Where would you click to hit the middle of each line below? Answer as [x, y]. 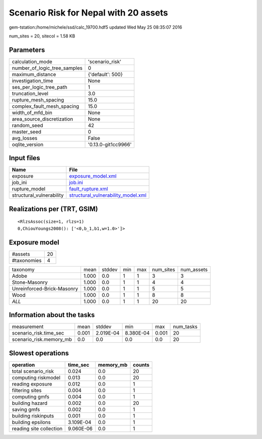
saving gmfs [26, 409]
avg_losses [25, 138]
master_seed [26, 132]
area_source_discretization [42, 119]
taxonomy [23, 270]
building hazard [30, 403]
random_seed [27, 125]
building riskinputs [33, 416]
